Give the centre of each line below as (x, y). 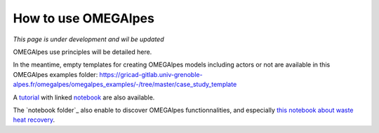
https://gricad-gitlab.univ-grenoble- (151, 74)
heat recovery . (34, 120)
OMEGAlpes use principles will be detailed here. (82, 52)
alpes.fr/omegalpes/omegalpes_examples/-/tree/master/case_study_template (125, 85)
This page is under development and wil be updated (88, 39)
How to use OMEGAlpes (84, 18)
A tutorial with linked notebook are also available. (84, 97)
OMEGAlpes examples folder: (55, 74)
